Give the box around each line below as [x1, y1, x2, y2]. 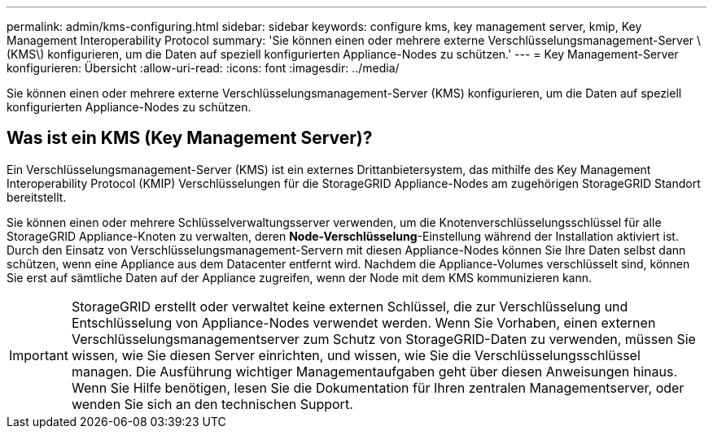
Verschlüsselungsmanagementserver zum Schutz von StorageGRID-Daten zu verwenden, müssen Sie [71, 330, 696, 347]
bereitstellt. [7, 189, 67, 204]
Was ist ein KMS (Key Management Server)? [7, 128, 373, 149]
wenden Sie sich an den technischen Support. [71, 395, 353, 412]
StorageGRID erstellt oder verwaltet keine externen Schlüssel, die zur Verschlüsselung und [71, 298, 628, 315]
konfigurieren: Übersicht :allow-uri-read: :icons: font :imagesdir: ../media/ [7, 61, 400, 75]
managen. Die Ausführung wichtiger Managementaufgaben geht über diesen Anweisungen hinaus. [71, 363, 678, 380]
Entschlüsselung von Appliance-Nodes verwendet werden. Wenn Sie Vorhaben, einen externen [71, 314, 656, 331]
